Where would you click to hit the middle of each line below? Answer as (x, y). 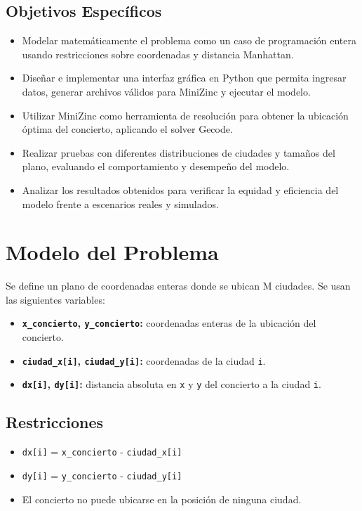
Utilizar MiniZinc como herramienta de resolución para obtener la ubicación (185, 115)
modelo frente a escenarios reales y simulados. (120, 203)
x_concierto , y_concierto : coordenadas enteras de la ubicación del (169, 323)
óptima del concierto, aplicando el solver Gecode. (127, 129)
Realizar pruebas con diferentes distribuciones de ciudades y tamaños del (179, 152)
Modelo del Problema (112, 252)
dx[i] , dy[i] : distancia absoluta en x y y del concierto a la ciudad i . (172, 384)
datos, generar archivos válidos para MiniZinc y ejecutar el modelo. (166, 91)
